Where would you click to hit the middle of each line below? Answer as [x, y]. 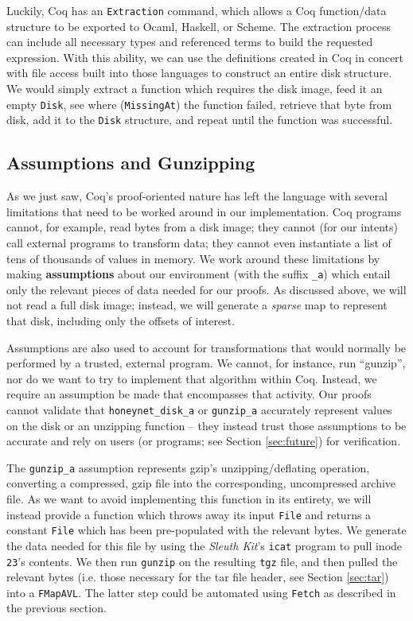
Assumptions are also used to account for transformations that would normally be [206, 347]
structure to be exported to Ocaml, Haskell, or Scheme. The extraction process [199, 26]
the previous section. [56, 608]
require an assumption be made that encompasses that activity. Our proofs [189, 394]
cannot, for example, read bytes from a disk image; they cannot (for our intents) [202, 227]
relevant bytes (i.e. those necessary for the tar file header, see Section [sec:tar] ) [198, 577]
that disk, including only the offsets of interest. [121, 320]
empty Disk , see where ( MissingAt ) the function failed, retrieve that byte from [199, 104]
